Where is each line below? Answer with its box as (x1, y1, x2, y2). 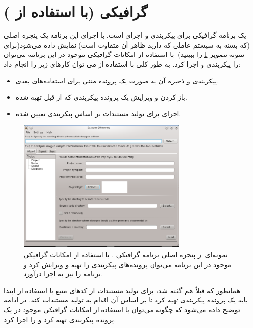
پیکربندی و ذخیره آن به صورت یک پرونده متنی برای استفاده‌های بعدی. (15, 75, 219, 85)
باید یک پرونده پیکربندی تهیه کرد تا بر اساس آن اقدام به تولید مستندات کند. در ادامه (4, 295, 248, 305)
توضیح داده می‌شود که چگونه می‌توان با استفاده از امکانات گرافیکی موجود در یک (4, 304, 240, 314)
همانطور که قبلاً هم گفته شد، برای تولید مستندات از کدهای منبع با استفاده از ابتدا (4, 285, 241, 295)
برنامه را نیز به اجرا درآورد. (24, 269, 102, 279)
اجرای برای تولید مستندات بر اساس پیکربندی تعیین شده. (15, 108, 181, 118)
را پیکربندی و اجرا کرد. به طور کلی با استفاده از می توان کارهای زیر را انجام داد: (4, 58, 241, 69)
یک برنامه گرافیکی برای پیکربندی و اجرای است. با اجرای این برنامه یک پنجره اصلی (4, 30, 246, 40)
